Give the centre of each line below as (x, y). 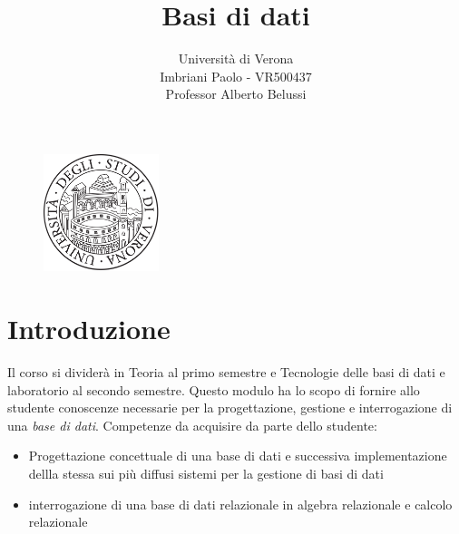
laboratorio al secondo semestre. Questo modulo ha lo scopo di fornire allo (214, 389)
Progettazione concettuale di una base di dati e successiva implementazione (238, 456)
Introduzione (89, 329)
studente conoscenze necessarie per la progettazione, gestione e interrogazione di (230, 408)
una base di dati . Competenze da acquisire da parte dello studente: (192, 425)
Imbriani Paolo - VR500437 (236, 76)
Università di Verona (236, 58)
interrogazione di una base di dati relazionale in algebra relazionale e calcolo (240, 504)
